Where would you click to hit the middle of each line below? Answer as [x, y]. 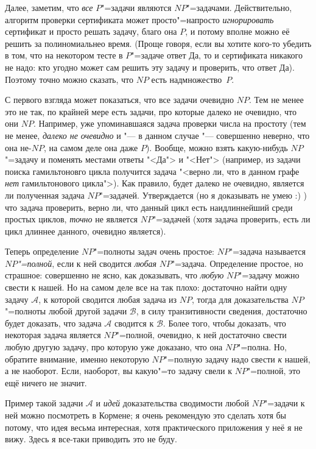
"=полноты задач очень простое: [154, 251]
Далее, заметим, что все [49, 7]
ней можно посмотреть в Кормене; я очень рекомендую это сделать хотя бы [146, 415]
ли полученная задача [45, 195]
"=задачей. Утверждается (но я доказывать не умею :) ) [203, 195]
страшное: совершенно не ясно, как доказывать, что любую [114, 275]
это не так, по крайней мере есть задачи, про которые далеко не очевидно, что [151, 111]
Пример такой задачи [44, 403]
